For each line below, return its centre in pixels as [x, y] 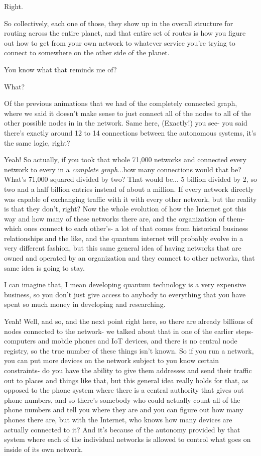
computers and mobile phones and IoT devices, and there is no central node [121, 341]
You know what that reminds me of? [60, 69]
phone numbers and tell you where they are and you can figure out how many [124, 410]
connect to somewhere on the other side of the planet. [87, 52]
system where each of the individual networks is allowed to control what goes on [127, 439]
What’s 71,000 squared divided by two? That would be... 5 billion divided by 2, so [130, 179]
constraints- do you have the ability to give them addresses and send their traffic [128, 370]
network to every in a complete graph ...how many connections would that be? [123, 169]
